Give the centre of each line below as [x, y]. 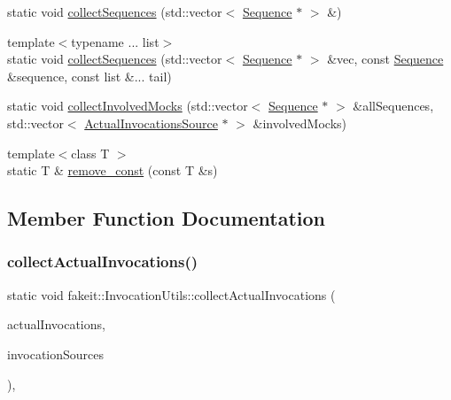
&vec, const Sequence [385, 59]
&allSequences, [393, 106]
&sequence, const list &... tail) [89, 76]
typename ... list [115, 41]
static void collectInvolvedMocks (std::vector [128, 106]
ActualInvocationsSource [151, 123]
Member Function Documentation [167, 218]
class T [90, 153]
